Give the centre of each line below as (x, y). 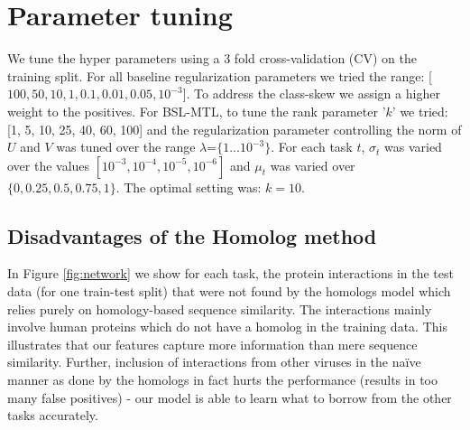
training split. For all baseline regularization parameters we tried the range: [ (220, 75)
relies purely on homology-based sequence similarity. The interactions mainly (220, 308)
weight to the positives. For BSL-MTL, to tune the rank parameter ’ (197, 111)
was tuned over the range (126, 147)
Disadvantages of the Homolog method (192, 235)
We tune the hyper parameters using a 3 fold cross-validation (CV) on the (212, 58)
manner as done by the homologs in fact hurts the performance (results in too (222, 380)
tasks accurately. (53, 415)
